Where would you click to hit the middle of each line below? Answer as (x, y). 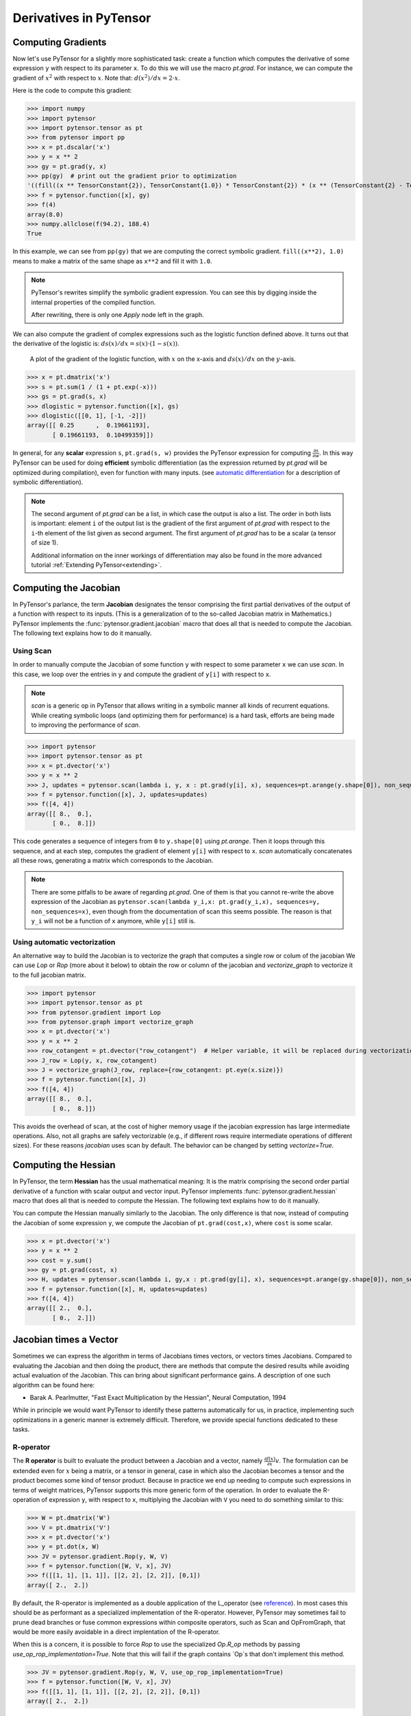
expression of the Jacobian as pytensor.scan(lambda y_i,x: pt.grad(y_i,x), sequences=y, (175, 902)
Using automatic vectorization (64, 942)
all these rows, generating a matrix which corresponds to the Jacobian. (113, 860)
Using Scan (32, 651)
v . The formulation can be (312, 1461)
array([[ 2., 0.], (60, 1308)
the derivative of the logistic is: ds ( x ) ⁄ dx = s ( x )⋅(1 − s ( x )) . (96, 344)
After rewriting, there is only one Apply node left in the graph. (118, 315)
